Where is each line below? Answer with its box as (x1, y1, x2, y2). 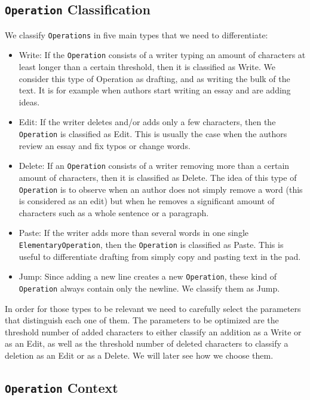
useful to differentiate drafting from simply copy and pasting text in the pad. (19, 250, 301, 262)
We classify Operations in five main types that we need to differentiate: (5, 28, 268, 41)
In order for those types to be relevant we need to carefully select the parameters (5, 302, 301, 314)
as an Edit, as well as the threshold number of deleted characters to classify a (5, 337, 288, 350)
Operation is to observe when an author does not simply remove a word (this (19, 183, 303, 195)
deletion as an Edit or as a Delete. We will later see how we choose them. (5, 349, 274, 361)
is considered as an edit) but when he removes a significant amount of (19, 195, 275, 207)
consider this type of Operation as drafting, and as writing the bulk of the (19, 72, 290, 84)
